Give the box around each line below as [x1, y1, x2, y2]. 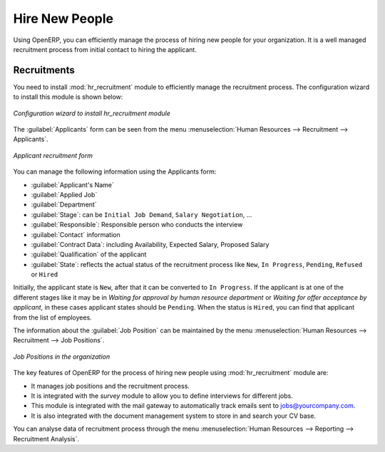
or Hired [31, 270, 58, 279]
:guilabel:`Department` [31, 200, 97, 209]
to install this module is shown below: [13, 93, 123, 101]
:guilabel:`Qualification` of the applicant [31, 250, 147, 259]
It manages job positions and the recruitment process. [31, 382, 190, 390]
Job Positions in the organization [13, 352, 111, 361]
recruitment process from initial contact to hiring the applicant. [13, 45, 197, 53]
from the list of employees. [13, 313, 92, 322]
